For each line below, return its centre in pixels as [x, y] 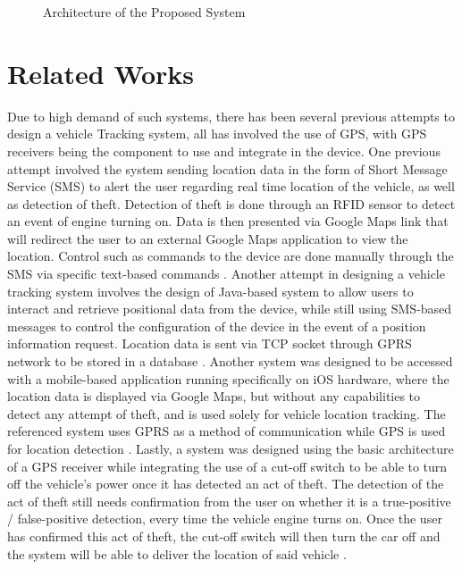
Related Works [101, 73]
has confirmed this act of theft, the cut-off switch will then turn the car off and [224, 536]
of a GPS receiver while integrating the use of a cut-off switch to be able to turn [227, 466]
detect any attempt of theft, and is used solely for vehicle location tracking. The [227, 413]
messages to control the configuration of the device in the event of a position [217, 326]
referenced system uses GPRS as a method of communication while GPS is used [227, 431]
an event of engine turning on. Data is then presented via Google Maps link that [228, 221]
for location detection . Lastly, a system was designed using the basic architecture [231, 448]
